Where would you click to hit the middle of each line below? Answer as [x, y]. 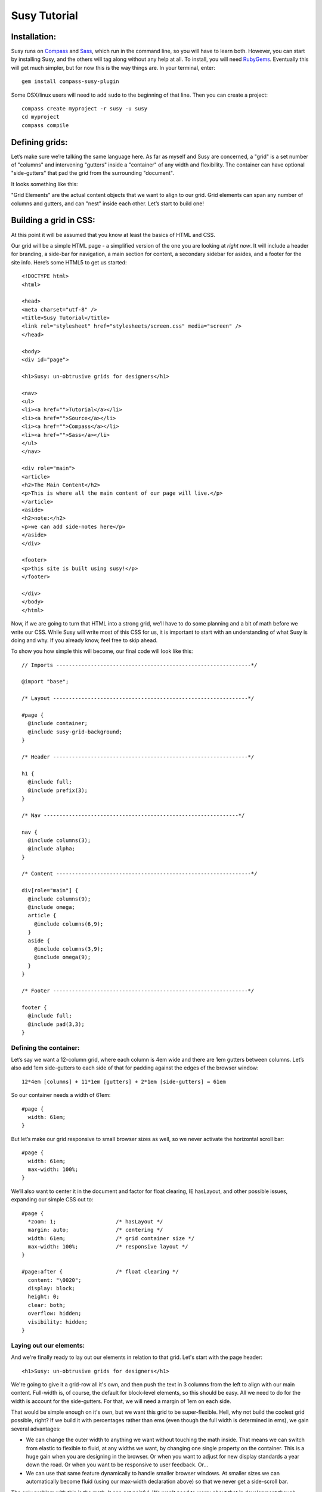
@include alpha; [52, 849]
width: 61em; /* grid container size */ [111, 1238]
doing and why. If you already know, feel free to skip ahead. [84, 640]
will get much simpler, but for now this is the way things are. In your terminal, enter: [113, 67]
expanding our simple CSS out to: [52, 1200]
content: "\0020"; [55, 1280]
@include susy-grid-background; [75, 732]
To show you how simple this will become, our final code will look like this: [102, 651]
